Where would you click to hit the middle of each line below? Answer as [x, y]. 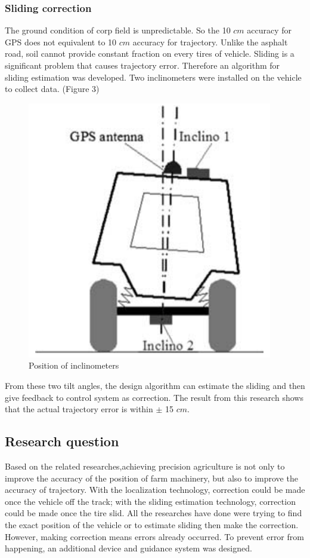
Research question [62, 441]
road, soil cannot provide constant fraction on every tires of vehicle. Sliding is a [150, 53]
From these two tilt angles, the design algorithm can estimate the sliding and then [155, 385]
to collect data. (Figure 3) [52, 89]
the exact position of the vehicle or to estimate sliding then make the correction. [152, 524]
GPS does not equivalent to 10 [61, 42]
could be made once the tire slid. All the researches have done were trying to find [154, 513]
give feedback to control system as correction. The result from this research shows [154, 397]
